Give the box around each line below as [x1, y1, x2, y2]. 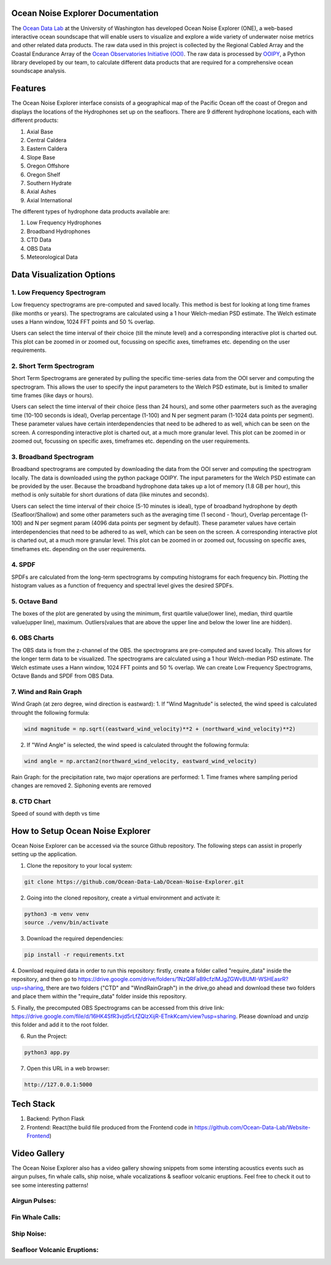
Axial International [26, 196, 73, 204]
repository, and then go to [11, 976, 77, 983]
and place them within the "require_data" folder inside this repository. [11, 993, 187, 1000]
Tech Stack [11, 1099, 55, 1109]
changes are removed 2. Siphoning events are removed [11, 782, 151, 789]
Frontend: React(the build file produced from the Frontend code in [26, 1123, 193, 1131]
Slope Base [26, 153, 56, 161]
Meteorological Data [26, 253, 78, 261]
